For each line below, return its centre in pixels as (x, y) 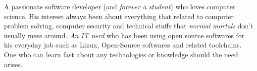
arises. (13, 64)
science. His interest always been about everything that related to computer (119, 16)
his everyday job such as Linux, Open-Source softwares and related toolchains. (123, 45)
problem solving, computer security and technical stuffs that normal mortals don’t (129, 26)
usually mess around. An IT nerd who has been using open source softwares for (124, 35)
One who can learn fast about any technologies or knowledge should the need (121, 54)
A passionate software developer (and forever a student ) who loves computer (120, 6)
